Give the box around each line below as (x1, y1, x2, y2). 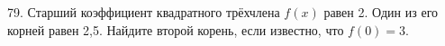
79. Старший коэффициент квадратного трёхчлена (7, 3, 280, 21)
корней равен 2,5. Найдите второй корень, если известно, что (7, 20, 344, 39)
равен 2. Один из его (323, 3, 439, 21)
